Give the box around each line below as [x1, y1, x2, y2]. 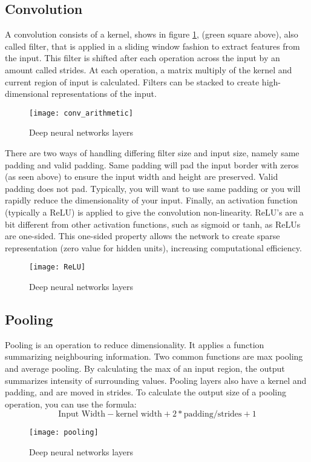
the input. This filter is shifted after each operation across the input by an [5, 51, 280, 64]
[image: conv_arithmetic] [29, 108, 133, 117]
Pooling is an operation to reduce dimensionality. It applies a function [5, 338, 264, 351]
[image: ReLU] [29, 263, 86, 272]
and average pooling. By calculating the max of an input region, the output [5, 362, 285, 374]
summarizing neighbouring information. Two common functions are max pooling [5, 350, 303, 363]
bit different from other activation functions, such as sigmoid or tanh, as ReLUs [5, 217, 301, 230]
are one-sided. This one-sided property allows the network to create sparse [5, 229, 280, 242]
